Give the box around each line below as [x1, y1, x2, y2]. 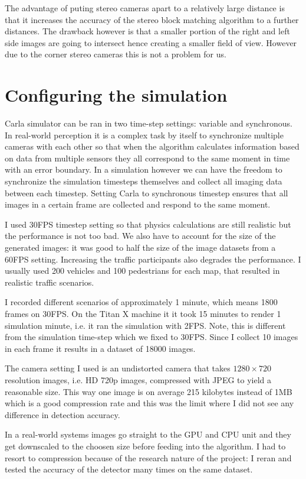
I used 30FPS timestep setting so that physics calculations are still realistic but [5, 218, 291, 230]
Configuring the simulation [5, 83, 228, 107]
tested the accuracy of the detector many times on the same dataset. [5, 463, 253, 475]
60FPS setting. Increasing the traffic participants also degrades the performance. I [5, 253, 301, 265]
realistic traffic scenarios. [5, 276, 94, 288]
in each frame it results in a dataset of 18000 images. [5, 342, 196, 354]
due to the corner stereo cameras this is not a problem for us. [5, 48, 226, 60]
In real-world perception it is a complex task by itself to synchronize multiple [5, 128, 284, 141]
